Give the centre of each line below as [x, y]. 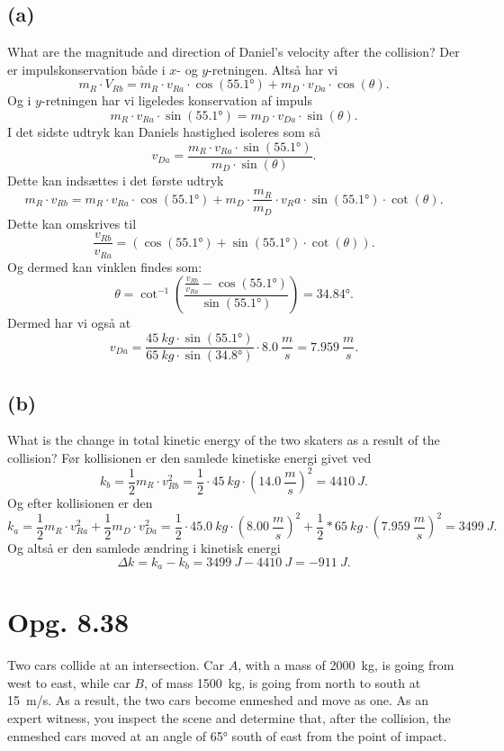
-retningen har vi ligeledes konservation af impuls [176, 100]
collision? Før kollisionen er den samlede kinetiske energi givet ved [189, 457]
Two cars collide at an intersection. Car [116, 665]
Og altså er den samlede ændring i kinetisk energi [144, 548]
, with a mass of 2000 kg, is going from [346, 665]
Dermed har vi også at [69, 323]
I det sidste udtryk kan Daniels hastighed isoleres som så [164, 131]
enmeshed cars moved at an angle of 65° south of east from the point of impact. [227, 735]
